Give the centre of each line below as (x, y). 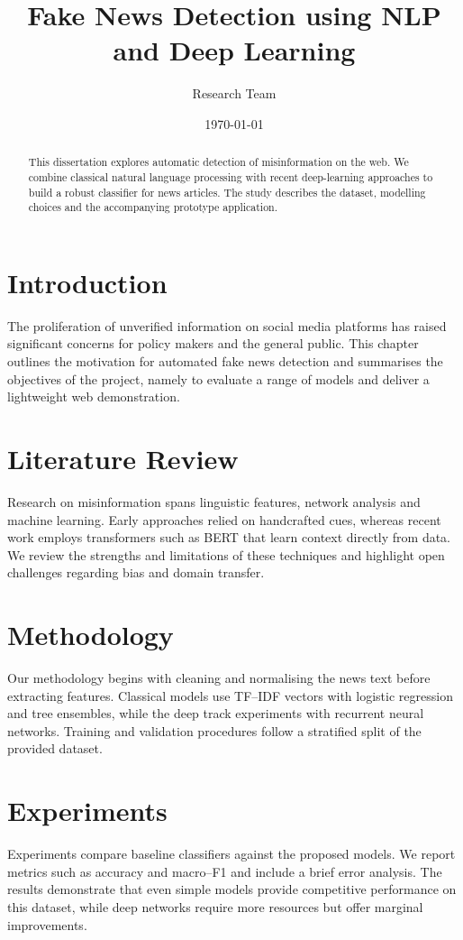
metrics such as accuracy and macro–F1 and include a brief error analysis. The (225, 871)
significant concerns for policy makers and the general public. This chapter (213, 343)
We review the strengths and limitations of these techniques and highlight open (226, 554)
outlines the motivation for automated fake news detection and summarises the (225, 361)
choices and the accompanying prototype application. (153, 207)
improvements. (47, 924)
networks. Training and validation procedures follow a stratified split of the (214, 730)
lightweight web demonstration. (94, 396)
